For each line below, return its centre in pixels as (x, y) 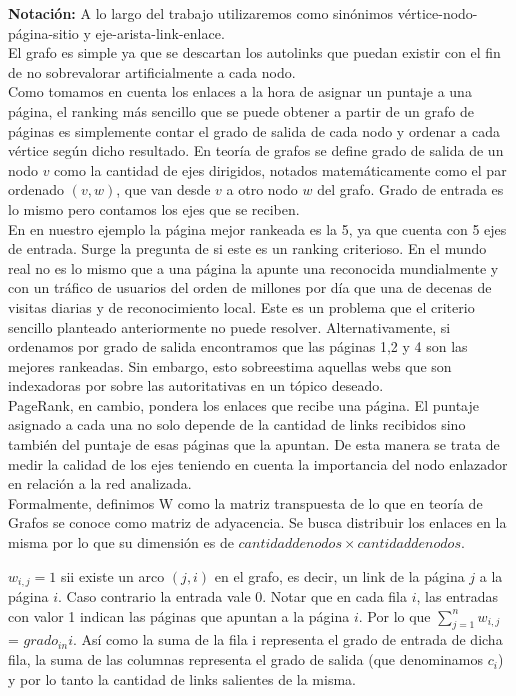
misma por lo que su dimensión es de (121, 542)
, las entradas (457, 596)
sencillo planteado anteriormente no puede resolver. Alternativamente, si (229, 326)
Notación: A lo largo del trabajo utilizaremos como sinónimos (201, 13)
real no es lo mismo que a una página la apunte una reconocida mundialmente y (253, 267)
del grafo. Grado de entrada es (410, 189)
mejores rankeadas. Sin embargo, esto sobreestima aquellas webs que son (230, 365)
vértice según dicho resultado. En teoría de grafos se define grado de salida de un (256, 150)
